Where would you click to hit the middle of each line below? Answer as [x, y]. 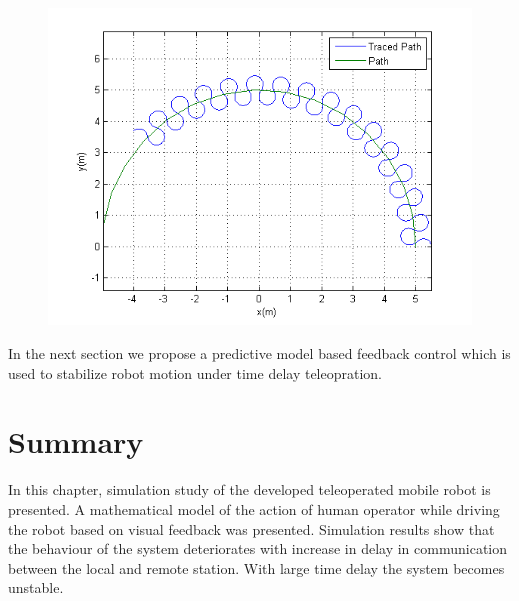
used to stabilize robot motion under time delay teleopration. [195, 372]
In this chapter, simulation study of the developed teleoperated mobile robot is [249, 489]
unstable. [36, 587]
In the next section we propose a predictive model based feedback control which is [259, 353]
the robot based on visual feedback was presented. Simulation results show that [251, 528]
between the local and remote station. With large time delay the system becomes [256, 567]
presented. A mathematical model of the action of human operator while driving [254, 508]
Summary [76, 441]
